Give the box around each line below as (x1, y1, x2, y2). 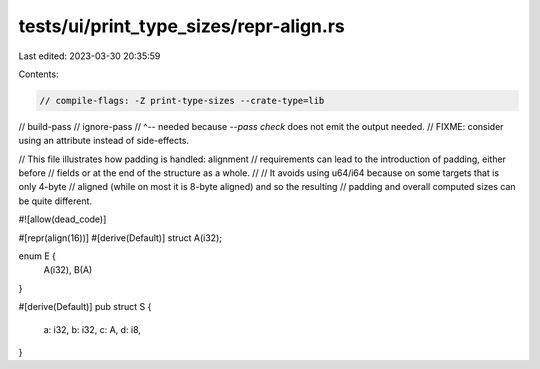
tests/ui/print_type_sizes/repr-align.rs (18, 15, 345, 37)
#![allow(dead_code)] (18, 213, 107, 225)
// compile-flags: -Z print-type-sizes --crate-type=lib (39, 95, 325, 106)
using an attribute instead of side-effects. (18, 135, 190, 147)
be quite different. (18, 195, 93, 207)
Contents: (18, 68, 59, 80)
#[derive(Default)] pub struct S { (18, 301, 152, 313)
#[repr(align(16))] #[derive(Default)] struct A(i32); (18, 231, 222, 244)
